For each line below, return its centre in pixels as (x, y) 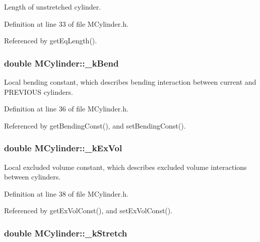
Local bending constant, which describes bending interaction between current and (130, 82)
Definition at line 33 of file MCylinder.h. (66, 23)
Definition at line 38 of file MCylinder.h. (66, 193)
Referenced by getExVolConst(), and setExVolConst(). (88, 210)
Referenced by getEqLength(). (51, 41)
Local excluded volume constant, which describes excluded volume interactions (125, 167)
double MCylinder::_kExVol (63, 148)
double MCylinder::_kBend (61, 63)
